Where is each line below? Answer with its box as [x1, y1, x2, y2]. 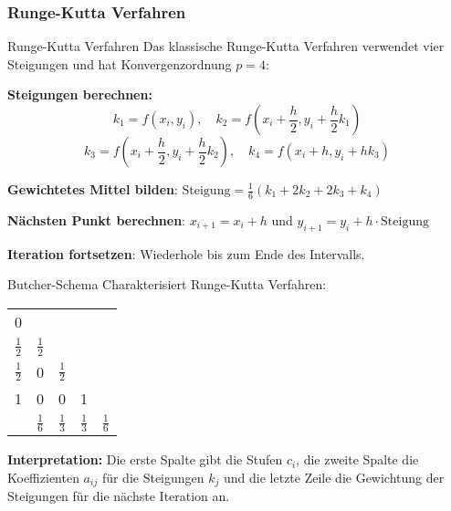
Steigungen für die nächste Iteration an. [7, 486, 230, 506]
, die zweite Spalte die [296, 450, 419, 469]
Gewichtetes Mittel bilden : [7, 180, 178, 198]
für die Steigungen [101, 468, 205, 487]
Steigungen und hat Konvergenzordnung [7, 54, 232, 73]
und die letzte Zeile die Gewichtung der [224, 468, 445, 487]
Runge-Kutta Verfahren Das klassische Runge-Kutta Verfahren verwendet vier [7, 36, 445, 56]
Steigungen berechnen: [7, 85, 152, 104]
